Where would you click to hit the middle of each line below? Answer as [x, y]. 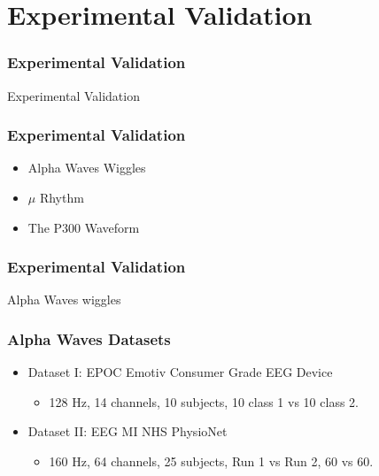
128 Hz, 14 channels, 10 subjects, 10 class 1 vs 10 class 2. [204, 401]
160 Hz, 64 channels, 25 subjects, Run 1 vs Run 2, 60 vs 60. [211, 461]
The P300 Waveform [84, 227]
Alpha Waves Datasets [89, 338]
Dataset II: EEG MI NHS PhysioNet [128, 431]
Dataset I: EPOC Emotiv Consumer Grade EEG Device [180, 372]
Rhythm [62, 197]
